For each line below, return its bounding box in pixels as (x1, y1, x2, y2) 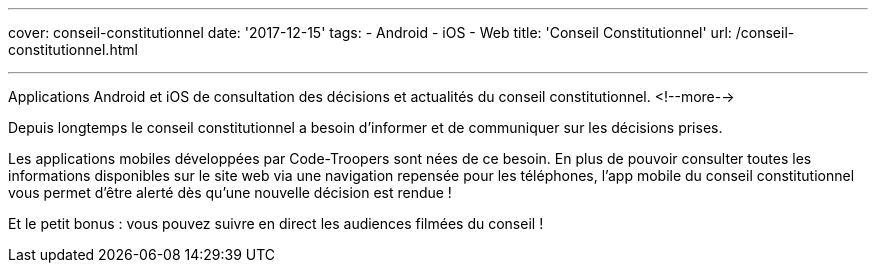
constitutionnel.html (8, 41, 138, 58)
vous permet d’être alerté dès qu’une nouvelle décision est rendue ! (8, 184, 452, 201)
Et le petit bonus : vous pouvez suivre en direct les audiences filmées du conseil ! (8, 215, 544, 232)
